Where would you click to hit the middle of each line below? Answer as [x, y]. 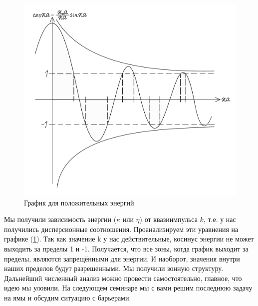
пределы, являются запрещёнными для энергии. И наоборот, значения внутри [122, 258]
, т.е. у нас [220, 219]
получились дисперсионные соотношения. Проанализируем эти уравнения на [121, 229]
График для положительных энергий [79, 202]
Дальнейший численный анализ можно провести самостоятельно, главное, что [123, 278]
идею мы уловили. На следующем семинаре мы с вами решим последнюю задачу [128, 288]
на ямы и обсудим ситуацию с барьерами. [68, 297]
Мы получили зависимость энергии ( [60, 219]
